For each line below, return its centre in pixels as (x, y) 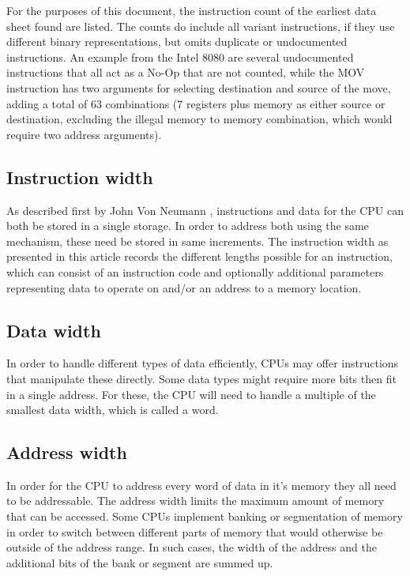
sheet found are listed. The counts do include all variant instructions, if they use (201, 26)
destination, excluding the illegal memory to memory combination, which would (199, 119)
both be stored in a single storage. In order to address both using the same (188, 226)
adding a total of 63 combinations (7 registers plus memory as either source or (196, 103)
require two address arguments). (84, 134)
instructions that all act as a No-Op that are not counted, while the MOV (186, 72)
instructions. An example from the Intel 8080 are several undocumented (180, 56)
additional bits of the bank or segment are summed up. (140, 562)
